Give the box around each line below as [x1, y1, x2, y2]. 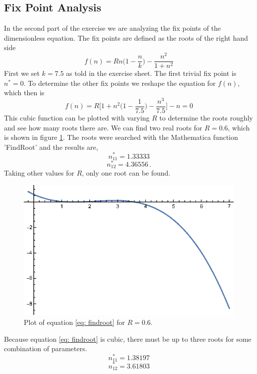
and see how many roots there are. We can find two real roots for [4, 122, 202, 132]
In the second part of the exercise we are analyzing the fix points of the [4, 23, 221, 33]
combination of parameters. [4, 343, 87, 354]
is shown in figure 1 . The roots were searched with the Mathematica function [4, 132, 238, 142]
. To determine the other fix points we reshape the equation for [23, 77, 216, 88]
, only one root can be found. [82, 168, 171, 178]
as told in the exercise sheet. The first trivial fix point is [66, 68, 237, 78]
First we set [4, 68, 40, 78]
